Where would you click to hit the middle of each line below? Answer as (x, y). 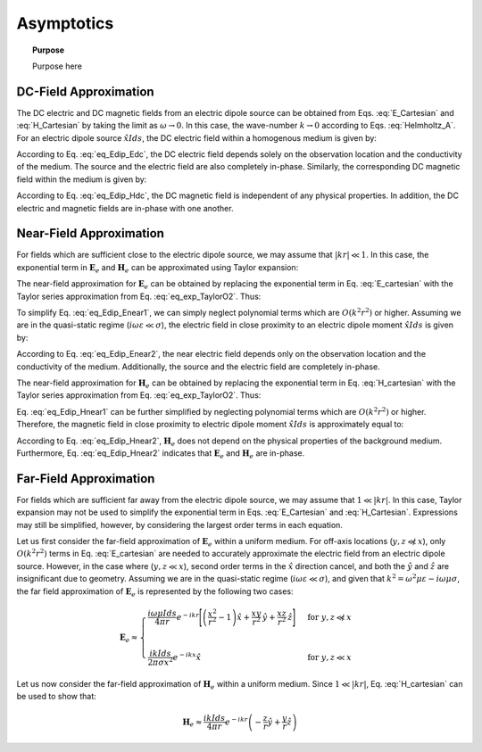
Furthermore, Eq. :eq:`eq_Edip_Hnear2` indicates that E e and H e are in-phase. (161, 454)
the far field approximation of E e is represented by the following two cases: (155, 592)
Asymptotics (65, 23)
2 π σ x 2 (161, 661)
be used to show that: (57, 696)
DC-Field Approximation (86, 91)
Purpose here (57, 66)
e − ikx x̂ (187, 657)
